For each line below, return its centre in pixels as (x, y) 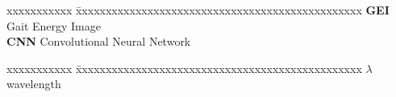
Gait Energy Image (54, 25)
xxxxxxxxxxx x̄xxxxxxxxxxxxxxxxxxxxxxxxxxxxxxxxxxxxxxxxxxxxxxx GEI (198, 10)
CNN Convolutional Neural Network (99, 41)
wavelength (34, 84)
